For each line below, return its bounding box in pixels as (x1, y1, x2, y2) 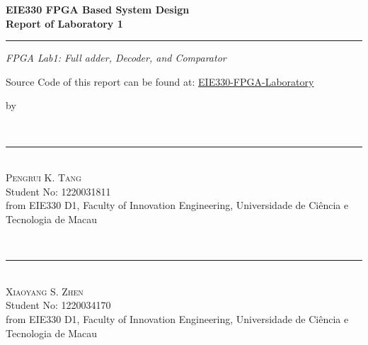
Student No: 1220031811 (6, 183, 111, 198)
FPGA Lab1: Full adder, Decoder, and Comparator (6, 50, 226, 65)
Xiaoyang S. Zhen (6, 283, 84, 298)
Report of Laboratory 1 (6, 16, 123, 30)
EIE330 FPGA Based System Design (6, 2, 190, 16)
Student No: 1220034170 (6, 298, 111, 312)
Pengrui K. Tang (6, 170, 81, 185)
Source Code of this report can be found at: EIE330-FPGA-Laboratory (6, 74, 314, 89)
